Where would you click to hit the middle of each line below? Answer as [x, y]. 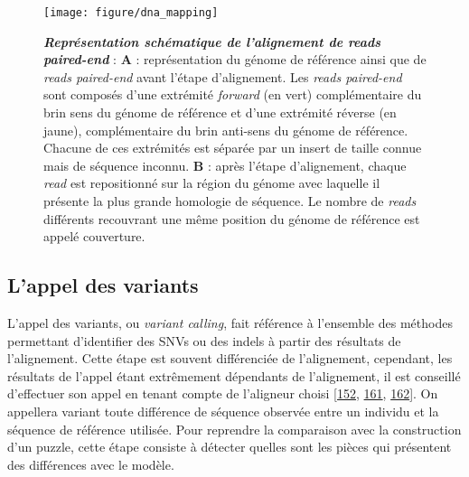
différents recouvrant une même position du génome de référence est [232, 218]
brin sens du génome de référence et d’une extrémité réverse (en [220, 112]
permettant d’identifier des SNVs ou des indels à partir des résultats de [204, 340]
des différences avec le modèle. [91, 464]
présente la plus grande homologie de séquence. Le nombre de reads [230, 201]
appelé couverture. [94, 236]
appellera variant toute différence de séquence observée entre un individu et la [223, 411]
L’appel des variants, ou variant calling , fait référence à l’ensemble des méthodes [230, 322]
